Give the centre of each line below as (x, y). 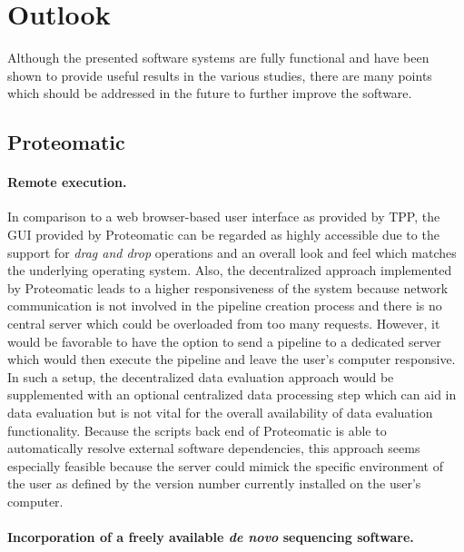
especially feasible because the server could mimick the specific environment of (225, 465)
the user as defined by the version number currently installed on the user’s (214, 483)
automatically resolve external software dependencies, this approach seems (214, 448)
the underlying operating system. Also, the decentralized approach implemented (230, 270)
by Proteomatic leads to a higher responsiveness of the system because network (228, 287)
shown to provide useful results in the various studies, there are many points (220, 75)
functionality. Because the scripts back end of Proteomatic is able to (197, 430)
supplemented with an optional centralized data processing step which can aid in (232, 394)
